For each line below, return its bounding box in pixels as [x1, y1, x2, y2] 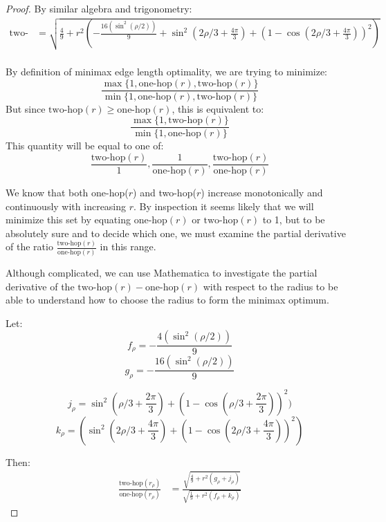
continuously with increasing [6, 198, 127, 213]
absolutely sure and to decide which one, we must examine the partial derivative [6, 225, 346, 240]
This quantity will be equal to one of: [6, 138, 164, 153]
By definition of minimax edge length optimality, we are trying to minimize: [6, 64, 328, 78]
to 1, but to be [262, 212, 325, 227]
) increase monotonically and [201, 185, 323, 199]
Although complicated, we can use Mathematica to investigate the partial [6, 265, 318, 279]
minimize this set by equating [6, 212, 131, 227]
